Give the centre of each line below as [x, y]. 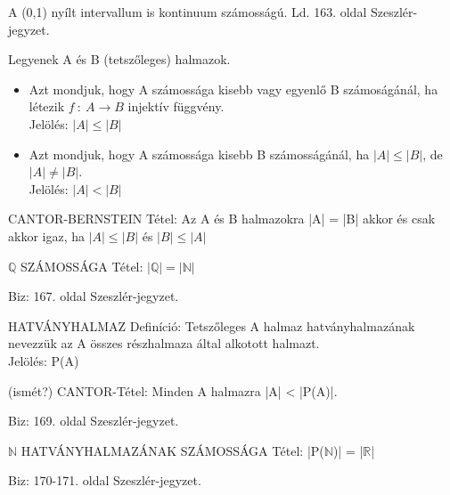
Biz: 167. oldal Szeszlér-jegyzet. [94, 296]
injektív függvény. [176, 106]
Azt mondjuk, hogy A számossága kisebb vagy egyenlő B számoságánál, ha [233, 89]
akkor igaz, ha [46, 235]
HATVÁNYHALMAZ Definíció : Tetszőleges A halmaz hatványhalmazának [212, 325]
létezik [47, 106]
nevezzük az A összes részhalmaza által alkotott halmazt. [164, 343]
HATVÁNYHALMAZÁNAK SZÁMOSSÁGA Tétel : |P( [172, 450]
